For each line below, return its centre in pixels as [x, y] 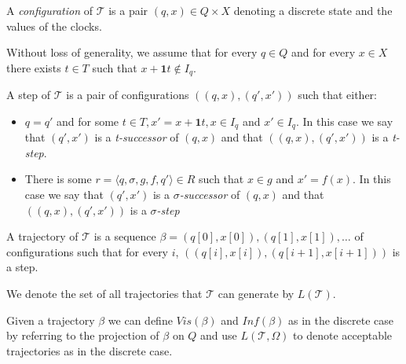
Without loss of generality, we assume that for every [132, 52]
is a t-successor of [137, 137]
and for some [88, 121]
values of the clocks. [54, 26]
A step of [29, 95]
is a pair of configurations [128, 95]
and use [219, 335]
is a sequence [125, 236]
